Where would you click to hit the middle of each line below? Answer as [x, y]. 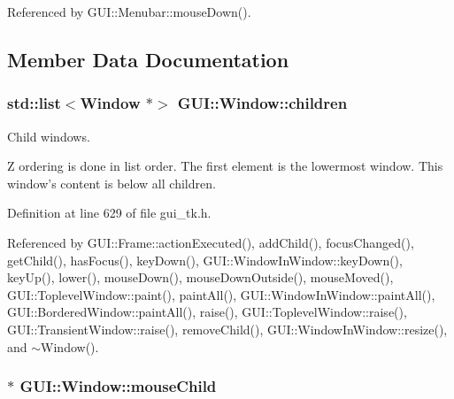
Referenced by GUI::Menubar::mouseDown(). [129, 12]
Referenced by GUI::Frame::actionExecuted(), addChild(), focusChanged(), [211, 242]
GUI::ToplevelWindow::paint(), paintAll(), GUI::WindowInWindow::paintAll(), [221, 294]
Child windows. [49, 136]
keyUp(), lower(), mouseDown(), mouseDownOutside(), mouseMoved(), [200, 277]
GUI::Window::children [262, 103]
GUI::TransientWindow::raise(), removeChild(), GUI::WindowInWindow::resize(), [227, 329]
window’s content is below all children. [112, 183]
